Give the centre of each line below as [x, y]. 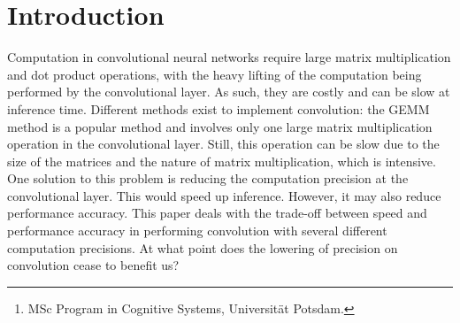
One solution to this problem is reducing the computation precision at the [208, 178]
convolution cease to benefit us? [93, 265]
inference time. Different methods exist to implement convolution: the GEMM [218, 108]
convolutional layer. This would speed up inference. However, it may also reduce [224, 195]
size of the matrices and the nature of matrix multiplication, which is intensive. [222, 161]
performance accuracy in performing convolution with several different [197, 231]
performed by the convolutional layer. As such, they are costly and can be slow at [229, 92]
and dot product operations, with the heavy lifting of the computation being [215, 74]
